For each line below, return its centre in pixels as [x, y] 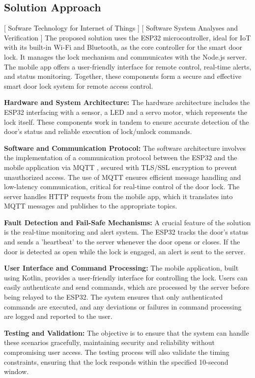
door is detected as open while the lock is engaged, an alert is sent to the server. [125, 251]
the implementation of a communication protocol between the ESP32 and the [121, 157]
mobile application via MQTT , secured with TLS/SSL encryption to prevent [121, 167]
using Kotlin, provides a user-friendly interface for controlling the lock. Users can [126, 277]
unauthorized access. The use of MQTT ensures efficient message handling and [123, 177]
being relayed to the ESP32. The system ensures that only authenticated [113, 297]
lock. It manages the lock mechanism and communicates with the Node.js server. [126, 56]
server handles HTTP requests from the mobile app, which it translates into [118, 196]
